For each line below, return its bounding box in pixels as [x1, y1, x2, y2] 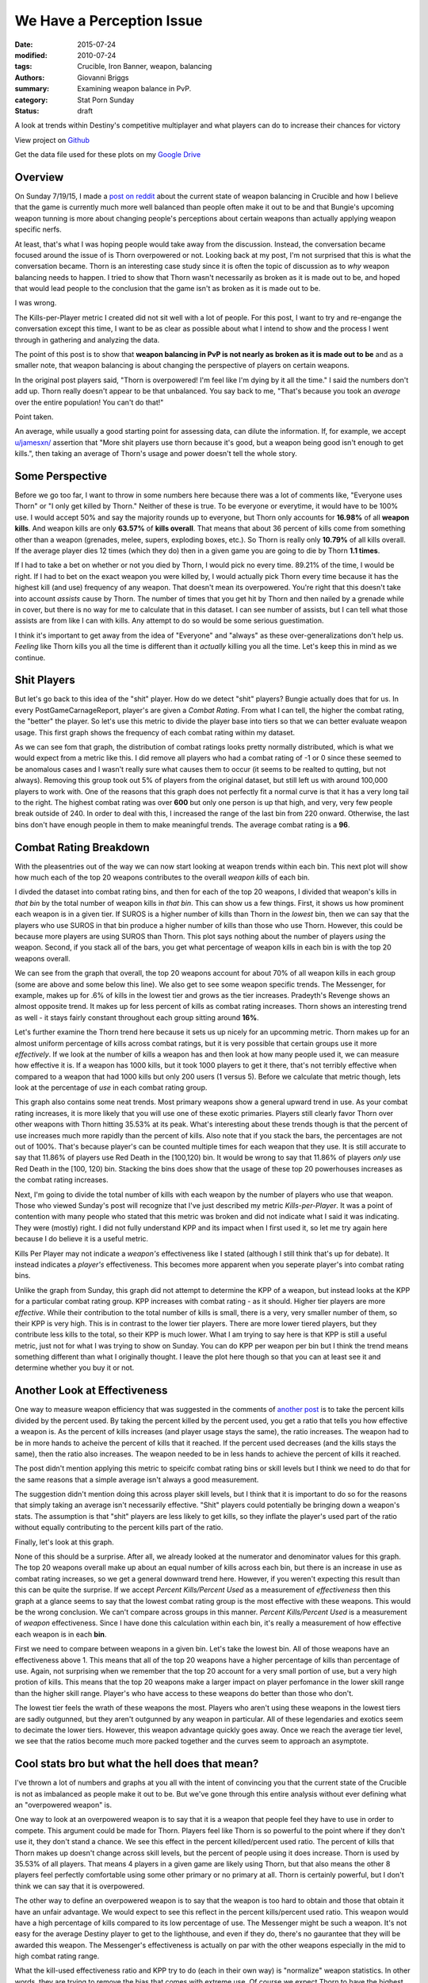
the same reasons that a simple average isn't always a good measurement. [14, 1475, 259, 1484]
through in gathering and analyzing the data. [14, 335, 160, 344]
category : [14, 95, 48, 105]
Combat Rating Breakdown [14, 841, 150, 854]
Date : [14, 40, 33, 49]
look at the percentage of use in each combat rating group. [14, 1083, 208, 1092]
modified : [14, 50, 48, 59]
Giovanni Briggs [77, 72, 130, 82]
